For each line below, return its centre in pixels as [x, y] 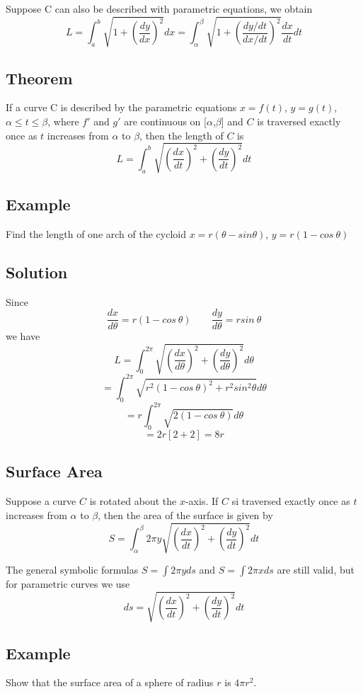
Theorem [39, 78]
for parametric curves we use [68, 584]
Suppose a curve [41, 501]
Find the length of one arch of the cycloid [96, 233]
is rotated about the [133, 501]
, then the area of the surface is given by [185, 514]
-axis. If [202, 501]
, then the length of [181, 135]
